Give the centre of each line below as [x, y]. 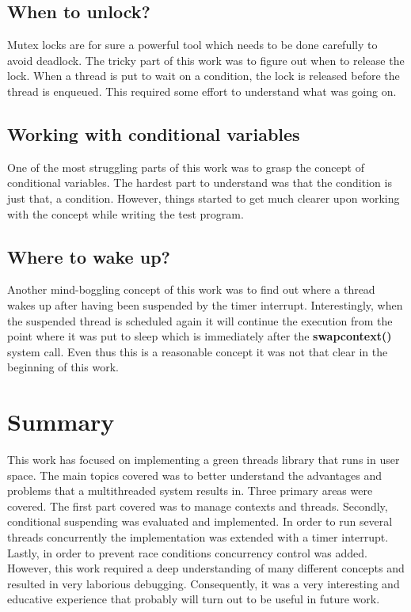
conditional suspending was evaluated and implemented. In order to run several [200, 521]
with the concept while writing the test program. [126, 213]
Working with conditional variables [154, 133]
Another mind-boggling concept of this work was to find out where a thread [191, 289]
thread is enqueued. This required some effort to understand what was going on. [202, 91]
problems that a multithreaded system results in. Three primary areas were [190, 490]
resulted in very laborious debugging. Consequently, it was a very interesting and [204, 583]
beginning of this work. [63, 367]
